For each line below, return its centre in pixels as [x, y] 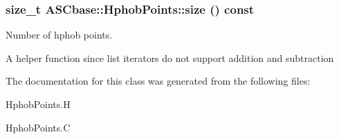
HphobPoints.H [38, 104]
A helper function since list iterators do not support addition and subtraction [170, 57]
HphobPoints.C [38, 127]
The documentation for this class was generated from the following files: [158, 81]
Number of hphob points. [59, 35]
